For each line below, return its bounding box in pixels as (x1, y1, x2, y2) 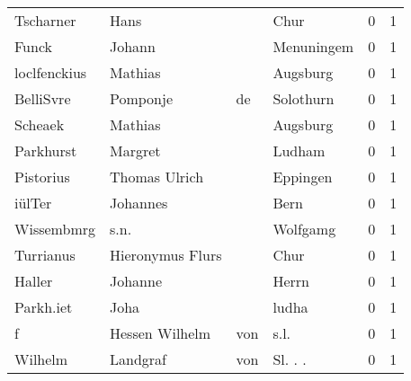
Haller (14, 270, 53, 291)
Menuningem (273, 36, 354, 57)
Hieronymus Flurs (109, 244, 222, 265)
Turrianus (14, 244, 76, 265)
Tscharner (14, 10, 76, 31)
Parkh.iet (14, 297, 73, 317)
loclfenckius (14, 62, 87, 83)
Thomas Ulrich (109, 166, 204, 187)
